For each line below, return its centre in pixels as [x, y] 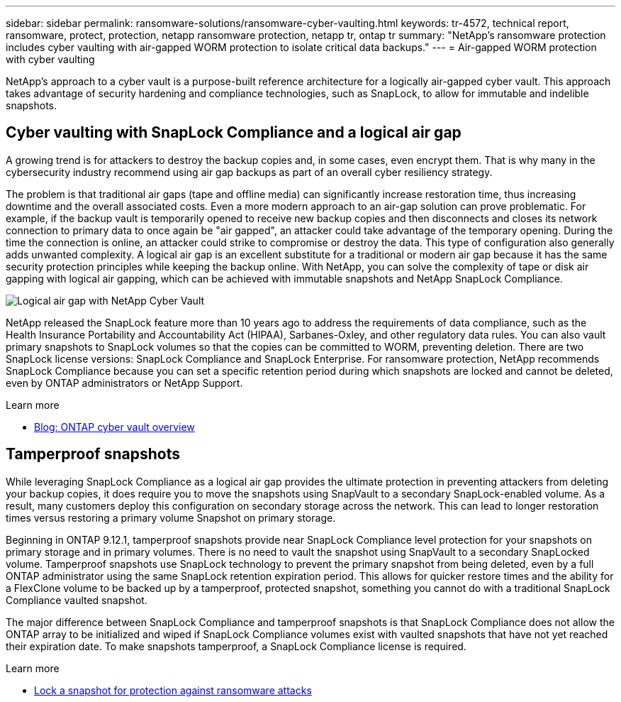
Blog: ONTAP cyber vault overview [114, 427]
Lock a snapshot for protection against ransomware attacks [173, 690]
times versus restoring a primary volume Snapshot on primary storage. [171, 517]
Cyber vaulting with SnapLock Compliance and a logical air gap [234, 133]
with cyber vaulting [50, 59]
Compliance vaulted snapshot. [77, 600]
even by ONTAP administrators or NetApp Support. [124, 383]
